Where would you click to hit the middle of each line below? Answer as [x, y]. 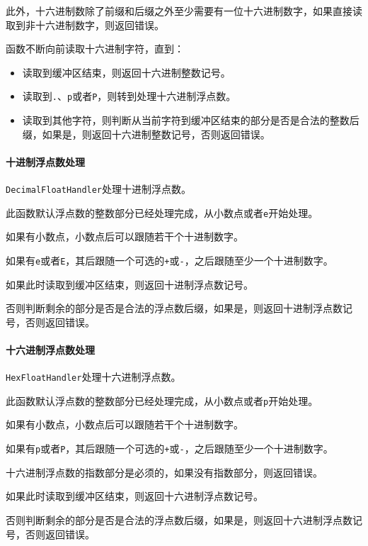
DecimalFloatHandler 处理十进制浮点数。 [99, 189]
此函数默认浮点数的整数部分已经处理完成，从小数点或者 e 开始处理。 [162, 212]
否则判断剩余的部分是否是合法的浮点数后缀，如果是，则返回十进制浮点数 [174, 308]
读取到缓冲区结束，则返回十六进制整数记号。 [126, 72]
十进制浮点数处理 [45, 161]
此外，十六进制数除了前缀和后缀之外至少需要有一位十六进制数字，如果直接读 [184, 11]
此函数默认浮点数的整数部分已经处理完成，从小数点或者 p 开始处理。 [162, 400]
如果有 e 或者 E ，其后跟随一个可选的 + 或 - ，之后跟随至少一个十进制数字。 [169, 260]
